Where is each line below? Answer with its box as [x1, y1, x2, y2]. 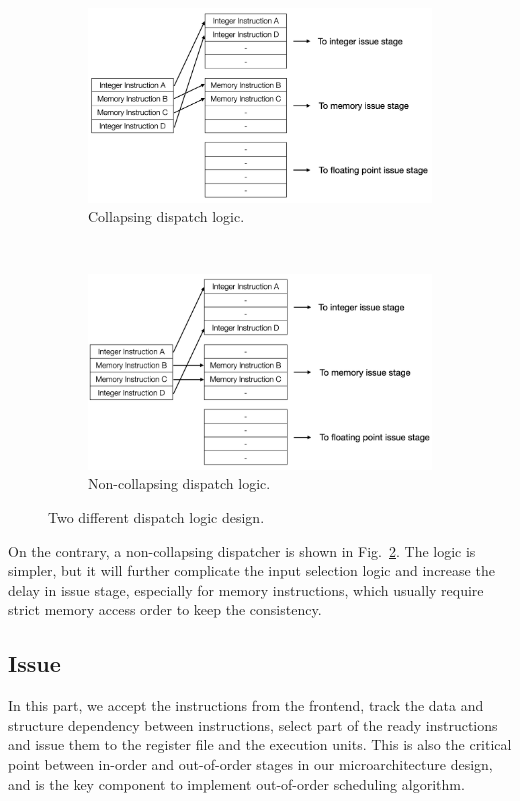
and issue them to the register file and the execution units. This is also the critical [8, 734, 512, 755]
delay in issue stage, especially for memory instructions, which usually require [8, 579, 484, 600]
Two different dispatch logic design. [48, 506, 265, 527]
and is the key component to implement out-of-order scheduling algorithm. [8, 773, 465, 794]
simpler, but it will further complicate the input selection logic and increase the [8, 560, 495, 581]
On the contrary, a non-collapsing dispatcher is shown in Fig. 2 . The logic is [8, 540, 476, 561]
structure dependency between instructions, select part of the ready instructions [8, 714, 498, 735]
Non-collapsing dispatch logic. [88, 473, 271, 494]
